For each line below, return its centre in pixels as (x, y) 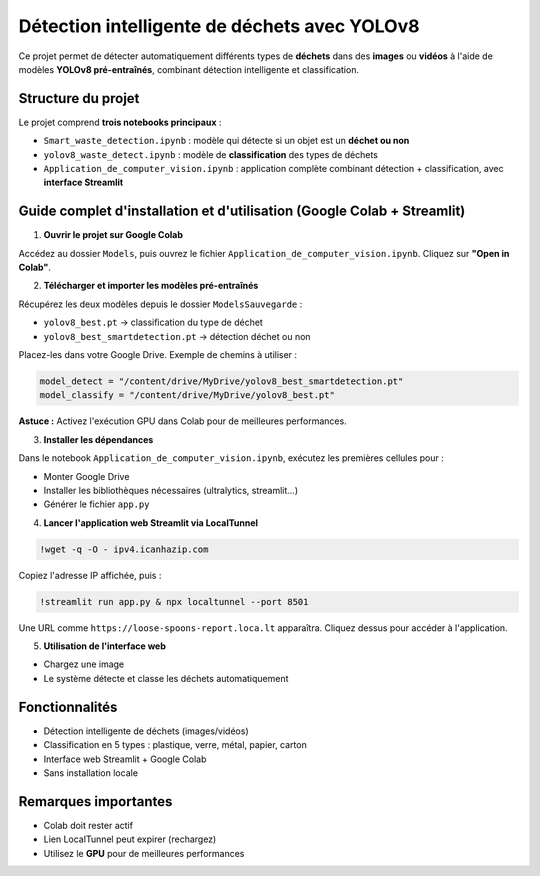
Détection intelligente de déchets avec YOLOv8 (219, 26)
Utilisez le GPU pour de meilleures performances (144, 853)
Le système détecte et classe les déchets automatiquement (166, 678)
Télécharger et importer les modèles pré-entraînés (151, 286)
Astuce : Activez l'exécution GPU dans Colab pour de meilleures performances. (182, 421)
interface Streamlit (83, 182)
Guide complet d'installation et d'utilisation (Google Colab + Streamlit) (242, 211)
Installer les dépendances (98, 439)
